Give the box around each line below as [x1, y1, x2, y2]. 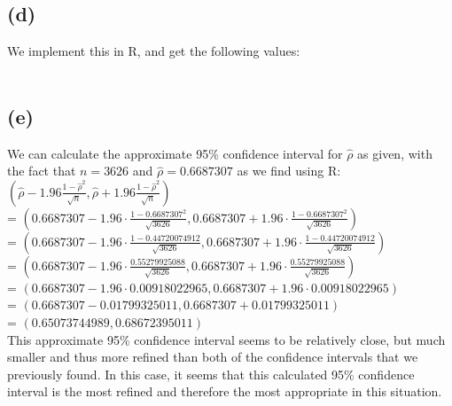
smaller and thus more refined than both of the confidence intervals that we [7, 347, 418, 366]
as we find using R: [237, 161, 341, 180]
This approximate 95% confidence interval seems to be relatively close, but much [7, 330, 446, 348]
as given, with [357, 144, 433, 162]
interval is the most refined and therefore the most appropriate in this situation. [7, 382, 442, 401]
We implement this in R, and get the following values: [7, 42, 300, 60]
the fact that [7, 161, 76, 180]
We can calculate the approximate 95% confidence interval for [7, 144, 343, 162]
